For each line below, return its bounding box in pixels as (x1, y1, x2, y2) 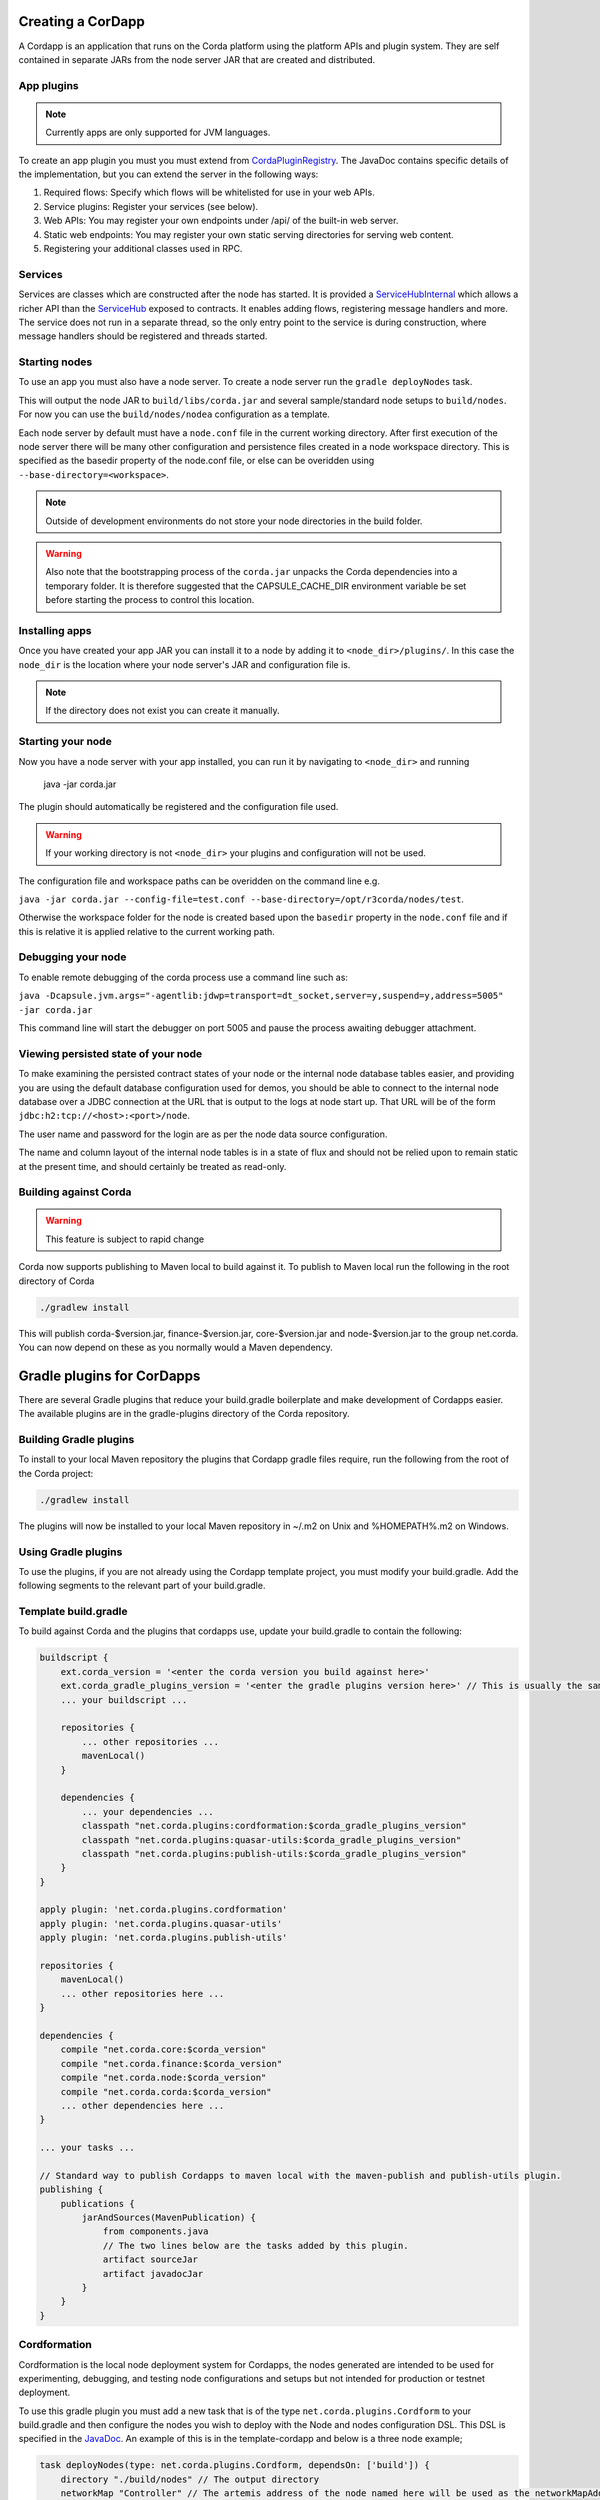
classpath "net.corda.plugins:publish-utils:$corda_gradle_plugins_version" (81, 1848, 467, 1859)
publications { (60, 2198, 135, 2209)
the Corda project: (18, 1467, 94, 1479)
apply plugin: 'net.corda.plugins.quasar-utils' (39, 1918, 283, 1929)
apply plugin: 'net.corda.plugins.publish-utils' (39, 1932, 288, 1944)
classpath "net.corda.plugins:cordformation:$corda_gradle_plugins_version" (81, 1820, 467, 1832)
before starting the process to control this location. (45, 594, 255, 606)
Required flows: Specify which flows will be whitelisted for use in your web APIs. (43, 186, 375, 199)
